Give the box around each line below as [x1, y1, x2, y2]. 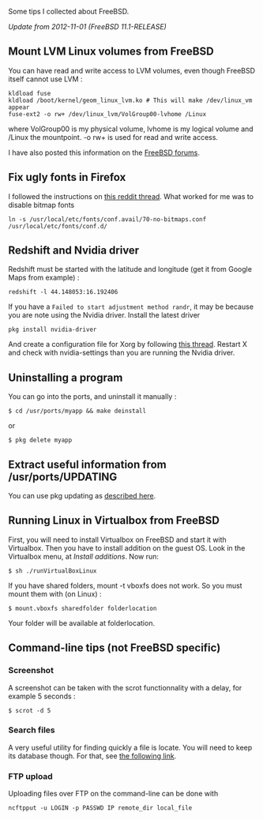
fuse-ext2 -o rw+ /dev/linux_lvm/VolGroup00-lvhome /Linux [8, 110, 207, 118]
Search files [8, 724, 55, 735]
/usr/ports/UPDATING [8, 470, 118, 483]
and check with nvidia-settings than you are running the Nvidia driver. [8, 348, 235, 358]
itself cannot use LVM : [8, 74, 83, 84]
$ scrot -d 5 [8, 706, 51, 714]
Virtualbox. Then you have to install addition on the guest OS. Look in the [8, 543, 246, 552]
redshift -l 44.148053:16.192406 [8, 288, 118, 296]
